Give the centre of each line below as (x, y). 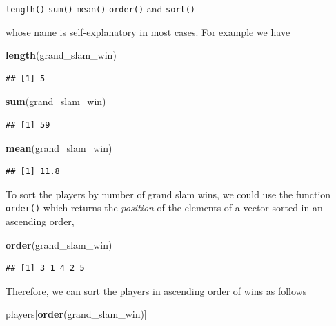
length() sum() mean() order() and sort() (101, 8)
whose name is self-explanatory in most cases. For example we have (148, 31)
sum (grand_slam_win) (56, 101)
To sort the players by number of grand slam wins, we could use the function (168, 194)
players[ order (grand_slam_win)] (76, 314)
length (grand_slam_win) (61, 55)
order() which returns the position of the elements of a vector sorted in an (164, 208)
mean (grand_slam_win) (59, 147)
